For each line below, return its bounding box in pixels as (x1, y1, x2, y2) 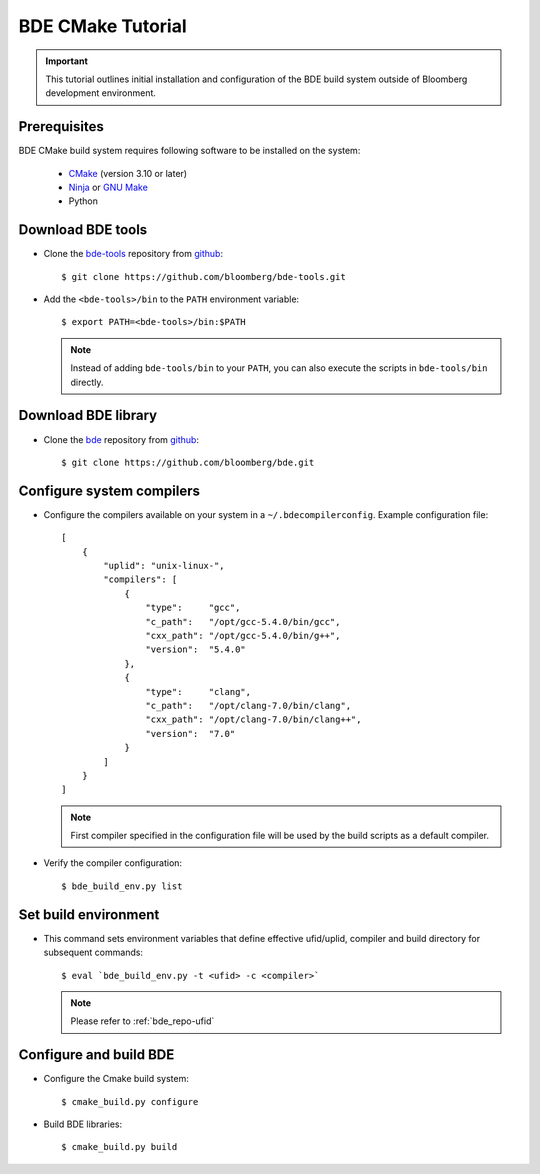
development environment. (45, 87, 157, 99)
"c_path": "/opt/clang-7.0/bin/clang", (145, 700, 352, 711)
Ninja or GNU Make (68, 181, 149, 194)
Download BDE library (18, 407, 158, 424)
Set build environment (18, 906, 160, 923)
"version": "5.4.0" (145, 644, 247, 655)
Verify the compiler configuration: (43, 857, 183, 869)
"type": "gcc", (145, 602, 241, 614)
